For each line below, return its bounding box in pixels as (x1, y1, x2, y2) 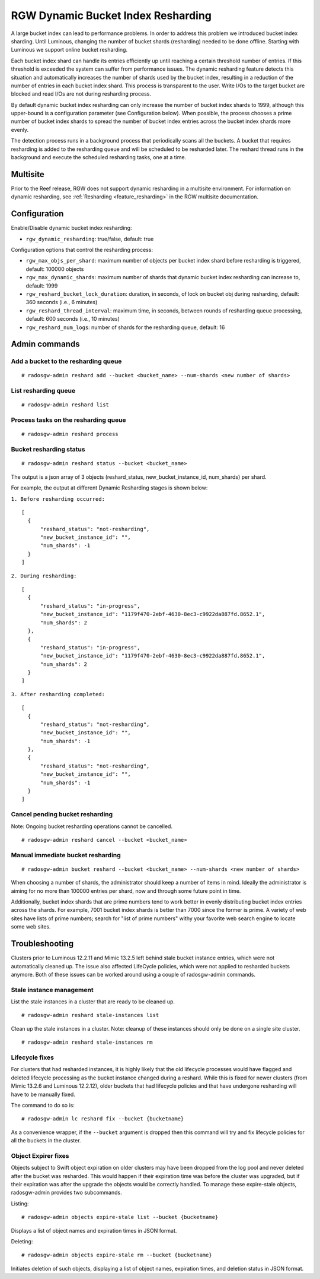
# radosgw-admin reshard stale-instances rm (21, 1039, 153, 1046)
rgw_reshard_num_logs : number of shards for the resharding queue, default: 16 (25, 324, 225, 331)
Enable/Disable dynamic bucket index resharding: (11, 225, 132, 232)
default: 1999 (25, 282, 58, 289)
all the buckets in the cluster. (11, 1137, 81, 1144)
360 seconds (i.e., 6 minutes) (25, 299, 98, 306)
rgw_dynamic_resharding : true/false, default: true (25, 235, 154, 242)
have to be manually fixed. (11, 1091, 75, 1098)
